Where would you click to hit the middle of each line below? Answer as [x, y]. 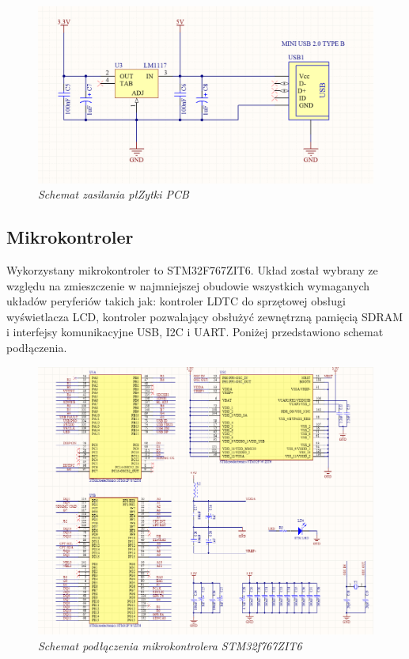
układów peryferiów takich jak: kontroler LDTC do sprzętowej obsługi [176, 301]
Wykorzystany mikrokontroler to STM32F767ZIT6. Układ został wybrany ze [192, 269]
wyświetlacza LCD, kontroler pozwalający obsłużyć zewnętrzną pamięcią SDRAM [205, 316]
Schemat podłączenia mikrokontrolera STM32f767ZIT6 [170, 645]
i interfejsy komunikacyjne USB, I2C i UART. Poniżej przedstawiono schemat [195, 332]
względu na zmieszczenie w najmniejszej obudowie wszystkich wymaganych [188, 285]
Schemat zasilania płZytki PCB [114, 194]
